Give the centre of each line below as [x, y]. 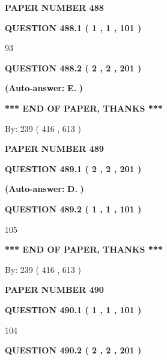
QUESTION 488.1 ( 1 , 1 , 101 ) [73, 27]
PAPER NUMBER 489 [54, 148]
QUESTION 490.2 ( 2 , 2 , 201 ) [73, 350]
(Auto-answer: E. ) [44, 88]
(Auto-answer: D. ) [44, 189]
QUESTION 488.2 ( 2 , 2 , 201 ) [73, 67]
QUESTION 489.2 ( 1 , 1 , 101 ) [73, 208]
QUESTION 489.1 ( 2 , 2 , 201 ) [73, 168]
